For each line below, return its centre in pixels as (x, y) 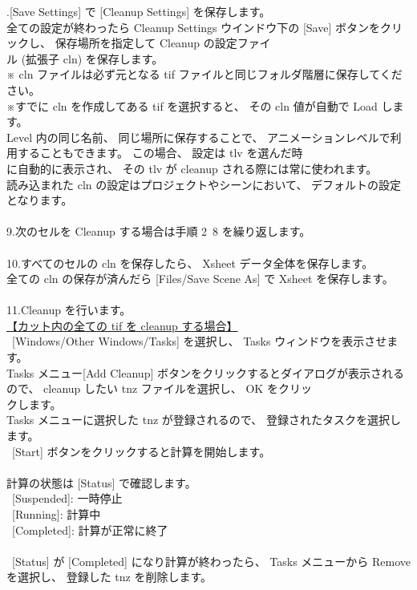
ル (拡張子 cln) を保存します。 (85, 58)
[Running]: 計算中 (56, 514)
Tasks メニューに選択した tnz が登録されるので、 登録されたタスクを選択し (204, 420)
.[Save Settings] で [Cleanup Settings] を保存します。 (139, 11)
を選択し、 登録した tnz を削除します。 (109, 577)
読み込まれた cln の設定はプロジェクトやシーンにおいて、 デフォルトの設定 (204, 184)
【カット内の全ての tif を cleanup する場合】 (122, 325)
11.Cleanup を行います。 (69, 310)
